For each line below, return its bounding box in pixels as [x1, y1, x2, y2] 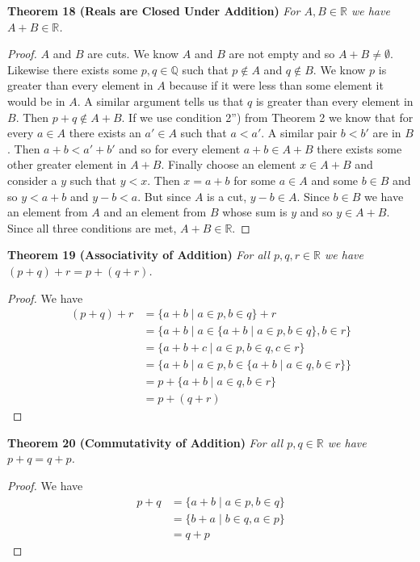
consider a [7, 171, 57, 188]
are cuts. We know [87, 45, 179, 62]
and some [311, 171, 359, 188]
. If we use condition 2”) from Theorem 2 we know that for [121, 108, 414, 125]
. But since [137, 187, 191, 204]
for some [233, 171, 276, 188]
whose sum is [222, 203, 288, 220]
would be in [7, 92, 65, 109]
